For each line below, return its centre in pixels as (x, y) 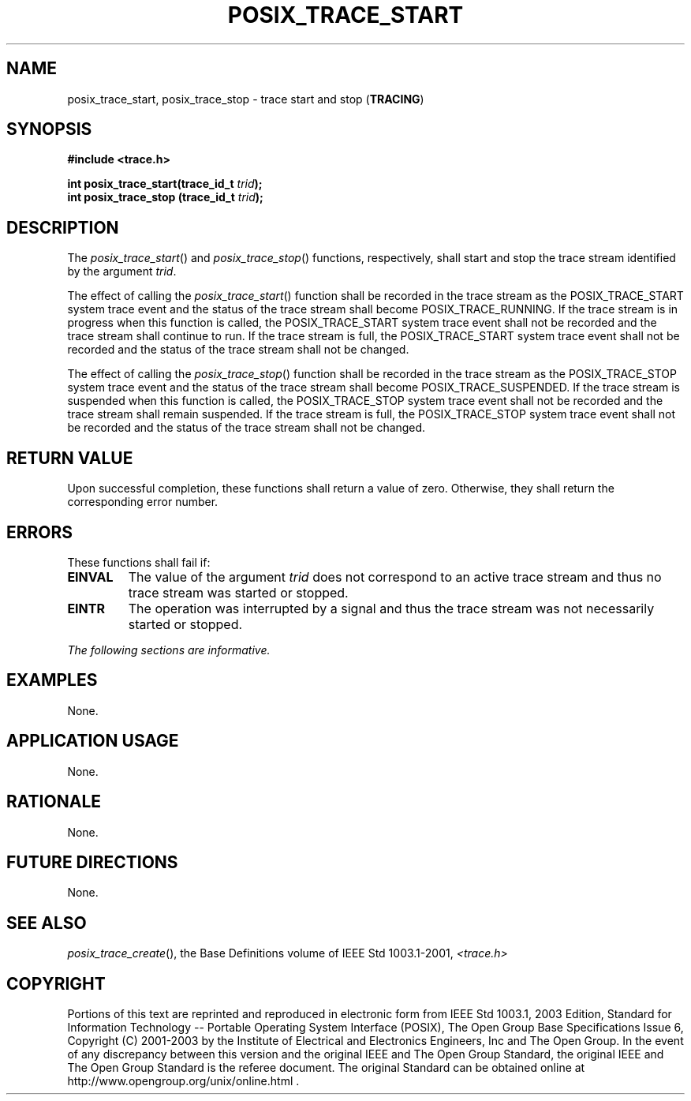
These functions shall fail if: (139, 562)
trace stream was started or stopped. (238, 592)
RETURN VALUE (70, 458)
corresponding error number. (143, 502)
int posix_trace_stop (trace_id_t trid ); (165, 197)
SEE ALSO (47, 923)
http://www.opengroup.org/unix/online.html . (183, 1081)
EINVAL (90, 577)
